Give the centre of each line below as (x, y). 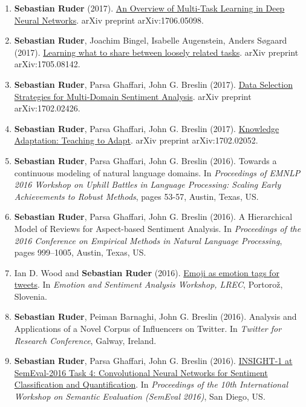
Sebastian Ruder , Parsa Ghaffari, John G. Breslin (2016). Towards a (145, 160)
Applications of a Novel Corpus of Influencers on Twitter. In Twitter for (148, 329)
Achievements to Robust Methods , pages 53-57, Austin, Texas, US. (136, 196)
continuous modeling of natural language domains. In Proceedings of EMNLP (157, 172)
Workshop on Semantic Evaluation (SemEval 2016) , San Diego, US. (140, 396)
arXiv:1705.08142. (47, 64)
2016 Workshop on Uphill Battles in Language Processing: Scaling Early (148, 184)
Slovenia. (31, 296)
